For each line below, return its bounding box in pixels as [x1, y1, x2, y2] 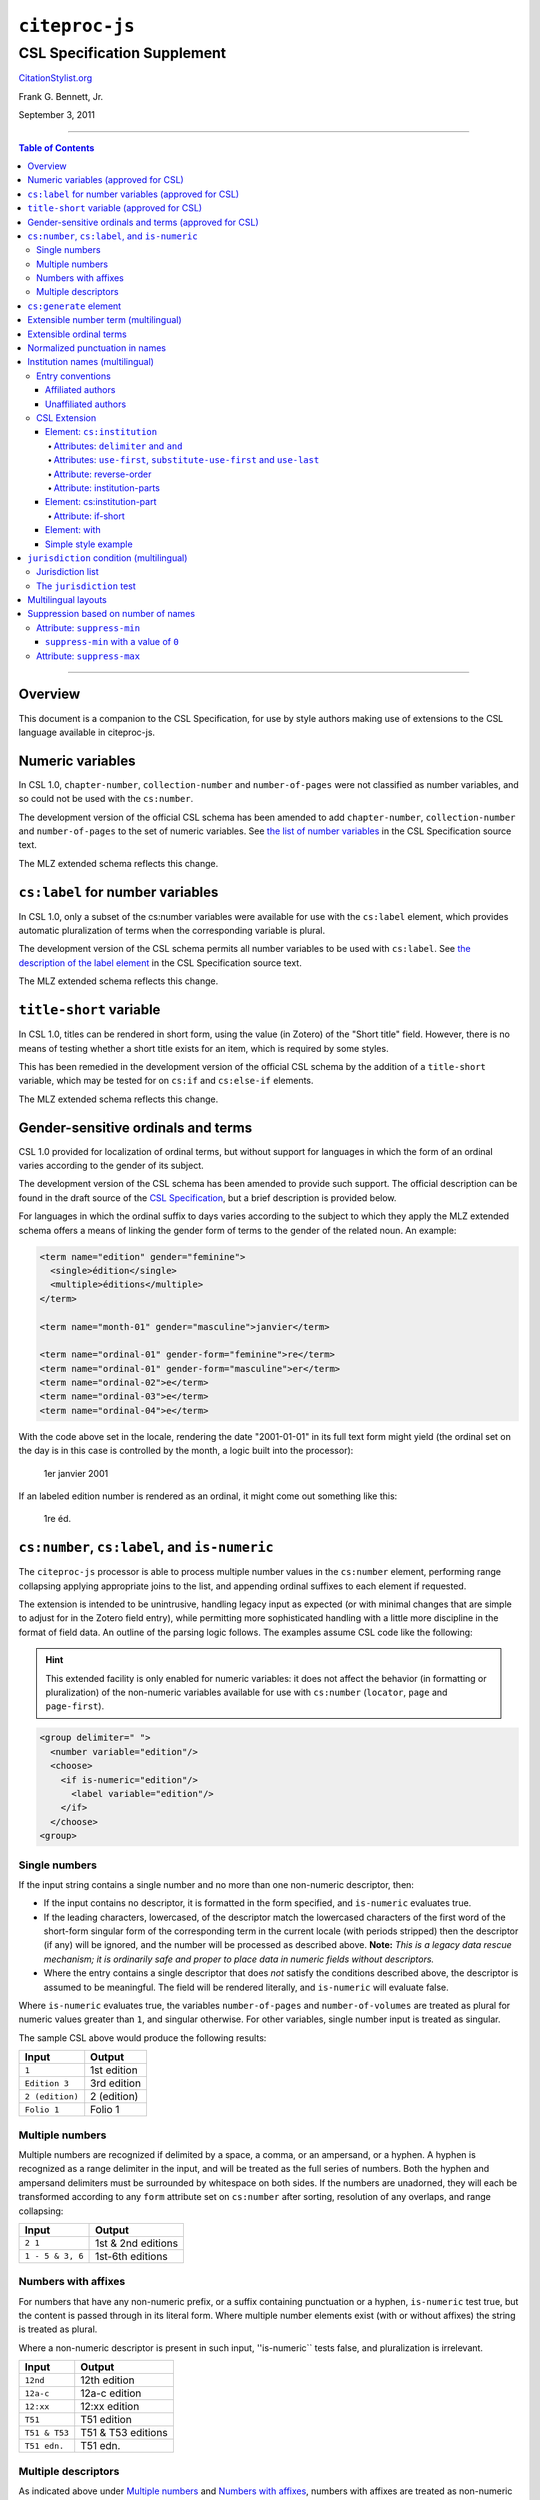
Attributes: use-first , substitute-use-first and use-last [53, 454, 320, 466]
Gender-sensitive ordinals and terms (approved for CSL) [27, 216, 259, 228]
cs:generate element [27, 300, 122, 312]
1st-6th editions [95, 2249, 169, 2263]
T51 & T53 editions [80, 2426, 169, 2440]
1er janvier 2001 [43, 1467, 109, 1479]
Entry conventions [36, 370, 112, 382]
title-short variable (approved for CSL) [27, 202, 203, 214]
